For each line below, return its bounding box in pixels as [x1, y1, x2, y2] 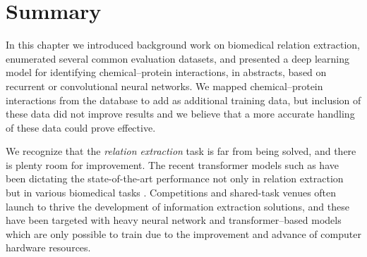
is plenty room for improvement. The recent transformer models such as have [6, 157, 339, 172]
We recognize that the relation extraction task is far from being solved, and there [6, 144, 356, 158]
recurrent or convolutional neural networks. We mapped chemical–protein [6, 78, 323, 93]
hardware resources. [6, 240, 91, 255]
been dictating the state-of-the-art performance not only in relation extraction [6, 171, 344, 186]
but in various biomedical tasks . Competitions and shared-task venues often [6, 185, 337, 200]
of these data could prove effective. [6, 120, 156, 134]
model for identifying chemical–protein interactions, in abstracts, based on [6, 65, 327, 80]
